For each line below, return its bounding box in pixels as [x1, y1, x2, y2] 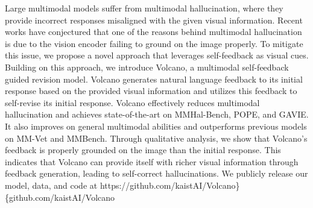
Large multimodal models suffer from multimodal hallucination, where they [5, 2, 283, 14]
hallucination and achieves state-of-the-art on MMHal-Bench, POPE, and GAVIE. [5, 108, 309, 121]
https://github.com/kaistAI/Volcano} [100, 178, 240, 191]
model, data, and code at [5, 178, 98, 191]
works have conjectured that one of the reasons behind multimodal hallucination [5, 25, 302, 38]
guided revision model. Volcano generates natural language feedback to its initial [5, 72, 303, 85]
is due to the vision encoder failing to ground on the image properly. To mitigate [5, 37, 303, 49]
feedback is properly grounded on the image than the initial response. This [5, 143, 281, 156]
